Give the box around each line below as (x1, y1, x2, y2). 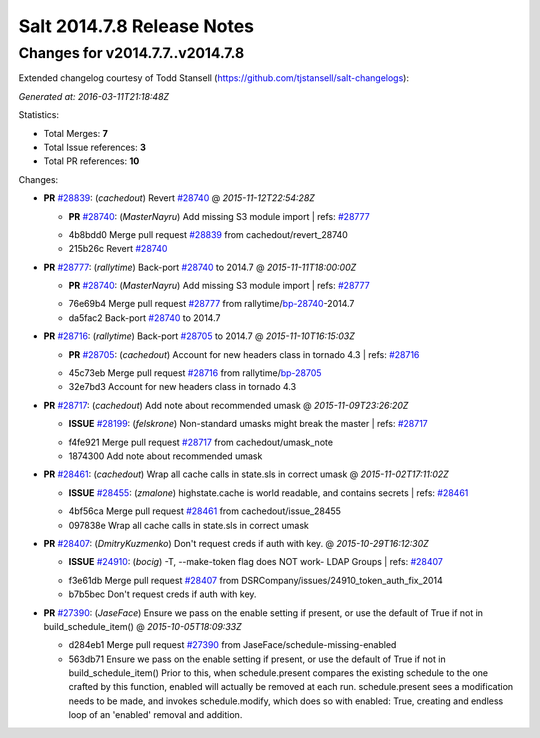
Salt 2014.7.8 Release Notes (18, 15, 255, 37)
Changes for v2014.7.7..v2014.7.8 (18, 44, 245, 62)
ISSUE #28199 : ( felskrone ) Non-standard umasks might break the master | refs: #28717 (68, 418, 429, 430)
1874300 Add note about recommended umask (68, 450, 263, 462)
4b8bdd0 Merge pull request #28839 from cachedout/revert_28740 (68, 228, 349, 240)
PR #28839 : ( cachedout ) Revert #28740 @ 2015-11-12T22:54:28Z (43, 192, 315, 204)
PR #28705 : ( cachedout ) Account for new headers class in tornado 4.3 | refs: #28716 (68, 348, 420, 360)
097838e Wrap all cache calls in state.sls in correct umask (68, 519, 309, 531)
